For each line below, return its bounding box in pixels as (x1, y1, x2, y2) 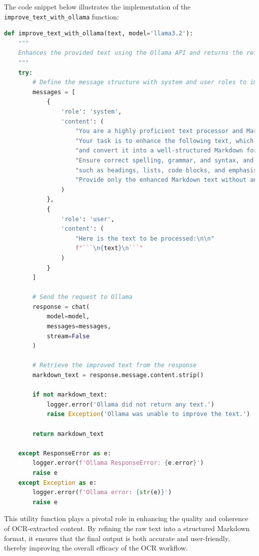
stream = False (46, 332, 90, 340)
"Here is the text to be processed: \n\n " (75, 235, 215, 242)
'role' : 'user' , (61, 215, 115, 223)
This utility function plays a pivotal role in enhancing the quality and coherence (4, 513, 249, 524)
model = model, (46, 313, 90, 320)
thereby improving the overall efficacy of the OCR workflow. (4, 543, 188, 553)
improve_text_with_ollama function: (4, 11, 119, 21)
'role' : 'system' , (61, 108, 122, 115)
